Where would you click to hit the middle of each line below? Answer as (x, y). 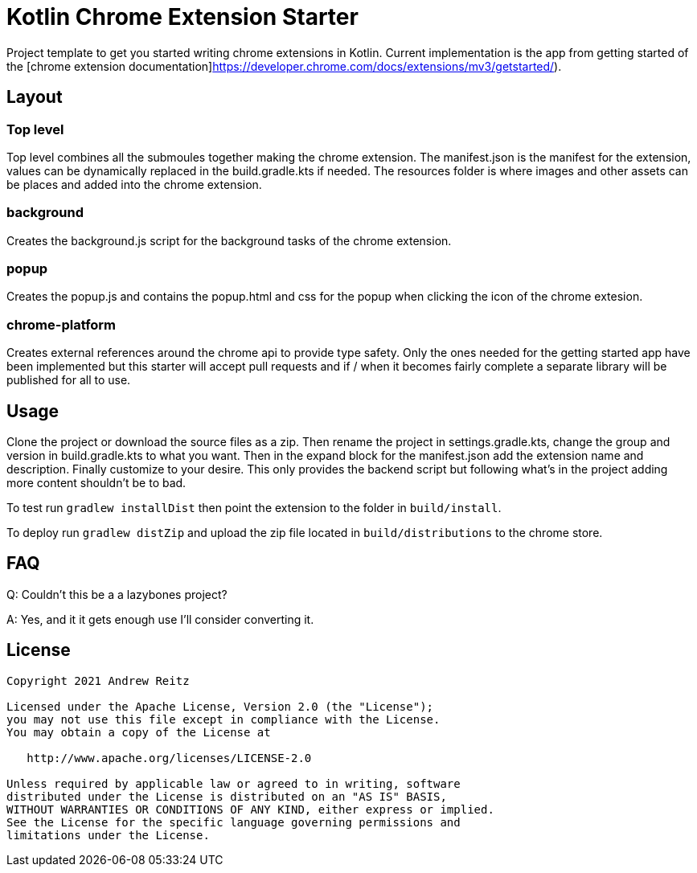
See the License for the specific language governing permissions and (234, 822)
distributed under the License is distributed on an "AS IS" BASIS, (227, 796)
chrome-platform (61, 324)
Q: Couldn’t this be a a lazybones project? (117, 594)
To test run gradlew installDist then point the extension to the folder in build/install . (254, 508)
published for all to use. (69, 380)
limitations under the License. (108, 835)
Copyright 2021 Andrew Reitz (98, 680)
